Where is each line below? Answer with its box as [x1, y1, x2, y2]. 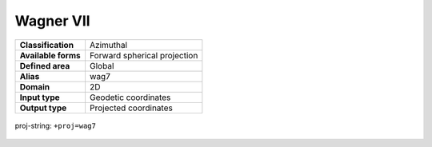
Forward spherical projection [89, 50, 198, 61]
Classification [19, 39, 74, 50]
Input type [19, 92, 60, 103]
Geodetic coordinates [89, 92, 171, 103]
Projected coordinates [89, 102, 174, 113]
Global [89, 60, 114, 71]
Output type [19, 102, 67, 113]
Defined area [19, 60, 70, 71]
